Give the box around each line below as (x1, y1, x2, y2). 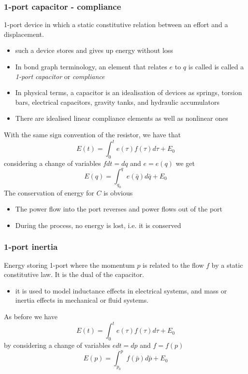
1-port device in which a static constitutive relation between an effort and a (4, 19, 228, 30)
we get (175, 158, 195, 168)
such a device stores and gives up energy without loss (15, 45, 173, 55)
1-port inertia (4, 241, 58, 253)
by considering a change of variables (4, 340, 110, 350)
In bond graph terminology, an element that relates (15, 62, 167, 71)
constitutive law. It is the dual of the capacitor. (4, 269, 144, 279)
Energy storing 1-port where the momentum (4, 260, 135, 270)
